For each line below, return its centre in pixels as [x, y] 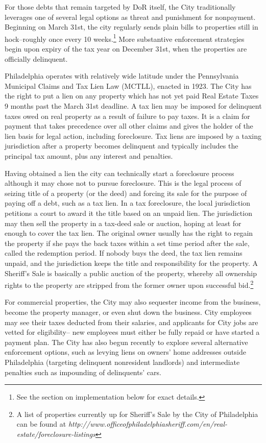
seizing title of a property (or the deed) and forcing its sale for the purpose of [126, 193]
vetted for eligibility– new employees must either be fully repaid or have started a [132, 332]
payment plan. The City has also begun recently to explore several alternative [126, 342]
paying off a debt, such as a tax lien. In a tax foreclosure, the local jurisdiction [128, 203]
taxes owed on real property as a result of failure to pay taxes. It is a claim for [127, 116]
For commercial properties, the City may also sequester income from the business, [133, 302]
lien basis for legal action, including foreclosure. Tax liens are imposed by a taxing [133, 136]
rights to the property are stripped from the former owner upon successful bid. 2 [129, 284]
